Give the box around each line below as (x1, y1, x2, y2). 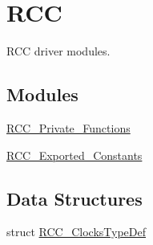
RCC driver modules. (6, 43, 111, 59)
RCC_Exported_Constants (6, 146, 143, 163)
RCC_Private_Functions (6, 119, 131, 136)
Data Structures (6, 186, 143, 210)
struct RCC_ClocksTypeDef (6, 223, 147, 240)
